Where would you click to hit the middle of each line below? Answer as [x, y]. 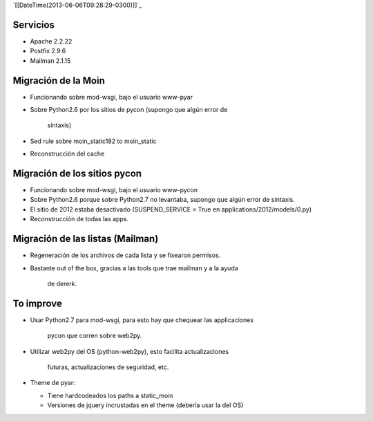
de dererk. [62, 283]
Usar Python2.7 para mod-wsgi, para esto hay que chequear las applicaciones [142, 320]
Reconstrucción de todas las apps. [79, 219]
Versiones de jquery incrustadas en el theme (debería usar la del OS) [145, 405]
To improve [37, 303]
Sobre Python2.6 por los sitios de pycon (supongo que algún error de [129, 109]
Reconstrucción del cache [67, 154]
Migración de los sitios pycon [77, 173]
